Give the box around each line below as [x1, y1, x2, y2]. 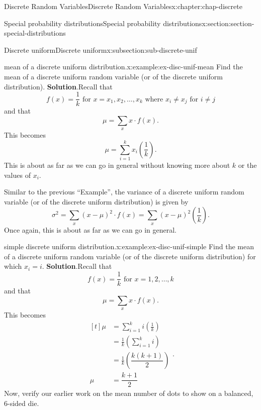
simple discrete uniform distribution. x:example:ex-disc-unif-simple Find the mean [4, 241, 254, 252]
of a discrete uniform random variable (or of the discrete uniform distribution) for [4, 251, 256, 261]
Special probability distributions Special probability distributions [4, 18, 202, 28]
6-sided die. [4, 397, 39, 408]
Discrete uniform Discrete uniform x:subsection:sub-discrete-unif [4, 44, 197, 55]
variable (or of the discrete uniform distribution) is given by [4, 196, 189, 207]
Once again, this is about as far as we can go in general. [4, 224, 177, 235]
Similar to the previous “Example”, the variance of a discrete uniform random [4, 186, 244, 197]
